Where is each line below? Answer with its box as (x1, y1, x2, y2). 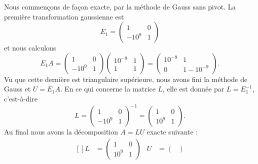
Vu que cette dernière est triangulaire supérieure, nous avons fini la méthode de (4, 73, 247, 84)
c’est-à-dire (4, 93, 37, 103)
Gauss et (4, 83, 31, 94)
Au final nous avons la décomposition (4, 126, 118, 137)
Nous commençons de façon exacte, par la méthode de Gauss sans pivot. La (4, 1, 236, 11)
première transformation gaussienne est (4, 11, 124, 21)
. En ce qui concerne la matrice (60, 83, 155, 94)
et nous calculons (4, 42, 56, 53)
